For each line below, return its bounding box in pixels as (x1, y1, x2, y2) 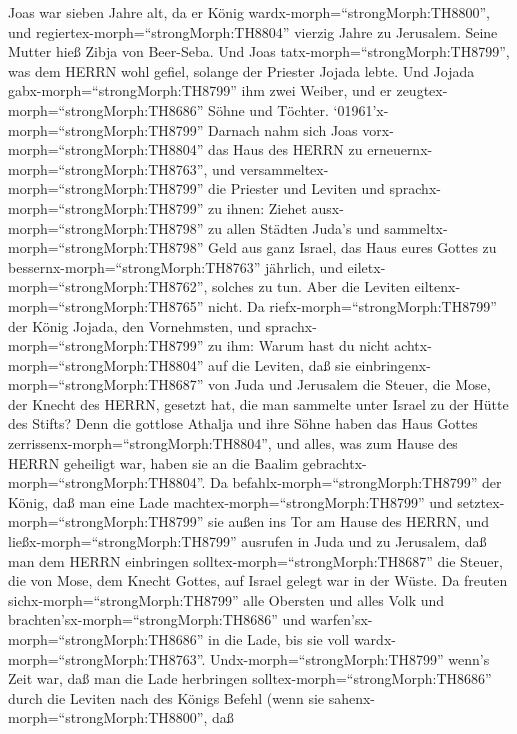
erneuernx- (367, 139, 433, 160)
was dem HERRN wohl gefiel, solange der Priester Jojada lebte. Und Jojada (8, 60, 475, 81)
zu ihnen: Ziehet (208, 197, 307, 218)
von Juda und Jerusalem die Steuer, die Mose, (208, 374, 491, 395)
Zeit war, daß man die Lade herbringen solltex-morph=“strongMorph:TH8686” (8, 668, 492, 689)
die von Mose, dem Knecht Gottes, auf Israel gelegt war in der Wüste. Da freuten (8, 570, 508, 591)
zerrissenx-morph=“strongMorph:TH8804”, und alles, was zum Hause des (8, 433, 458, 454)
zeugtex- (396, 80, 448, 101)
